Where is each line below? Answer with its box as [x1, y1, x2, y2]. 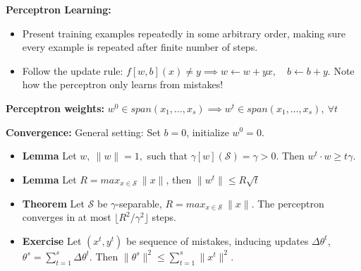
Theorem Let [22, 195, 85, 210]
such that [147, 148, 188, 163]
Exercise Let [22, 233, 82, 248]
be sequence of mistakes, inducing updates [126, 233, 309, 248]
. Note [327, 63, 355, 78]
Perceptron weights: [6, 100, 104, 115]
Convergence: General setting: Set [6, 124, 161, 139]
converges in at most [22, 210, 111, 224]
